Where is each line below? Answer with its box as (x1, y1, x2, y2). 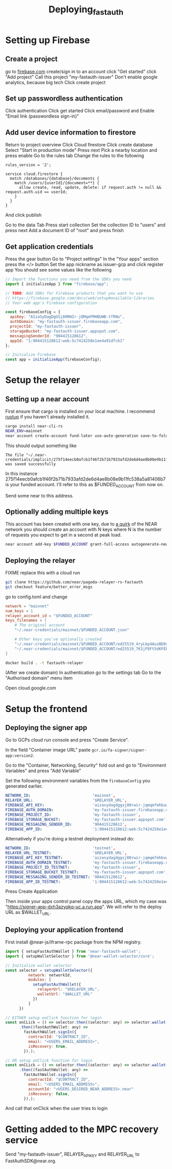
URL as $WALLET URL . (5, 909, 51, 917)
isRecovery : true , (28, 1044, 68, 1049)
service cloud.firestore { (5, 171, 63, 177)
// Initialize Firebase (5, 352, 56, 357)
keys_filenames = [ (5, 618, 47, 623)
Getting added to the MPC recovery (5, 1123, 159, 1135)
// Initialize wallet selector (5, 963, 72, 968)
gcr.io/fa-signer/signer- (91, 748, 147, 753)
